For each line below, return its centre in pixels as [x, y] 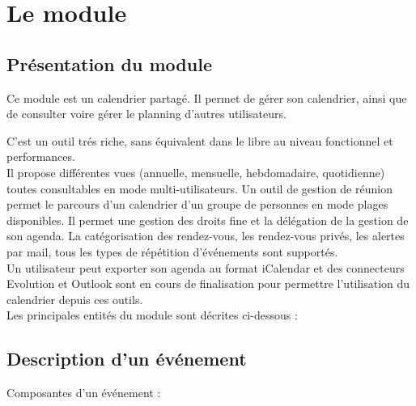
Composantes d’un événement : [84, 393]
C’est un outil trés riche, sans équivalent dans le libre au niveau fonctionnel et [200, 140]
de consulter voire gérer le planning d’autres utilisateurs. [146, 114]
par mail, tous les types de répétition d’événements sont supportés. [172, 251]
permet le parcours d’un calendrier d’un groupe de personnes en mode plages [197, 204]
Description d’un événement [127, 359]
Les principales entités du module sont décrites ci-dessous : [152, 315]
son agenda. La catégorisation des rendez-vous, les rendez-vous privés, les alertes [206, 236]
